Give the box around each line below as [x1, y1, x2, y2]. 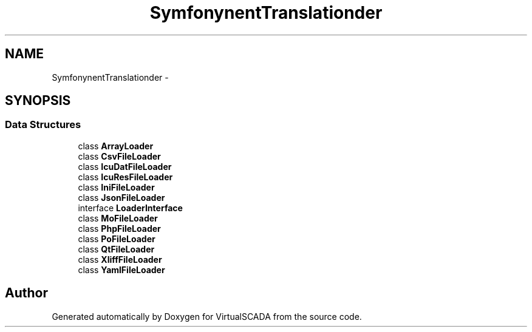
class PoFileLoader [78, 233, 155, 244]
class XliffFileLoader [78, 254, 162, 265]
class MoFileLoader [78, 212, 158, 223]
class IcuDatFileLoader [78, 161, 172, 172]
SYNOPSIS [5, 93, 71, 109]
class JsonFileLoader [78, 192, 165, 203]
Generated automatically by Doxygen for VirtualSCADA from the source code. [52, 311, 362, 322]
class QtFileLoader [78, 243, 155, 254]
